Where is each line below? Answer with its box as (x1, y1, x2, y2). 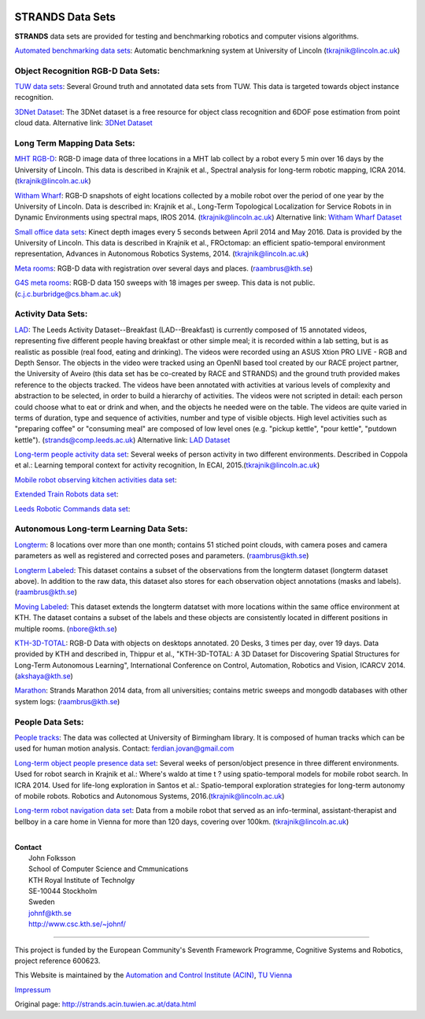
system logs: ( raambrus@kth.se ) (14, 696, 120, 706)
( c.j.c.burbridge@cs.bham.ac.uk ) (14, 289, 122, 298)
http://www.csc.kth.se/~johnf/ (28, 919, 126, 929)
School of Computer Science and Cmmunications (28, 864, 189, 873)
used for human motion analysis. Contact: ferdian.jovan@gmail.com (14, 744, 235, 753)
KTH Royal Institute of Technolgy (28, 875, 135, 884)
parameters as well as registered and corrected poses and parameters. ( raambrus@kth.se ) (14, 551, 309, 560)
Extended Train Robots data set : (14, 489, 119, 499)
